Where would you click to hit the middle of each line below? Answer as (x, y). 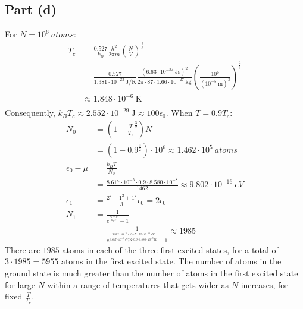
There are (23, 249)
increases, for (264, 284)
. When (179, 113)
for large (20, 284)
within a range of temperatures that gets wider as (138, 284)
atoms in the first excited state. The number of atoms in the (171, 261)
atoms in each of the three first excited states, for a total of (170, 249)
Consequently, (30, 113)
